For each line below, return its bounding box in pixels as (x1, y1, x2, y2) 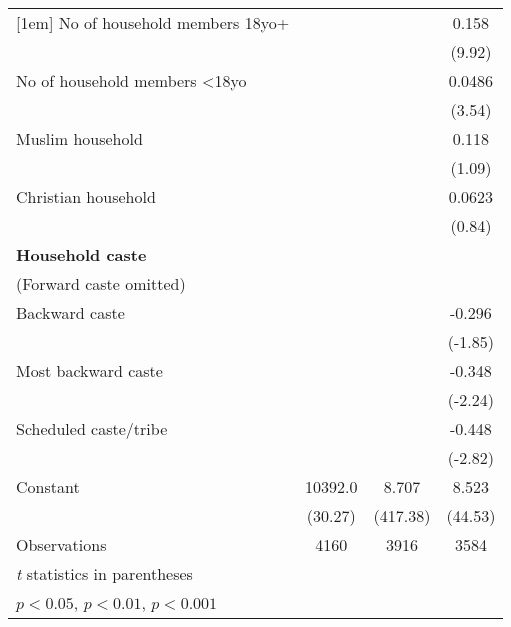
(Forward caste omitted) (16, 272, 186, 295)
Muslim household (16, 127, 143, 150)
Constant (16, 475, 80, 498)
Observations (16, 533, 107, 556)
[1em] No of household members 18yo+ (16, 11, 290, 34)
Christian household (16, 185, 156, 208)
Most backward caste (16, 359, 163, 382)
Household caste (16, 243, 147, 266)
